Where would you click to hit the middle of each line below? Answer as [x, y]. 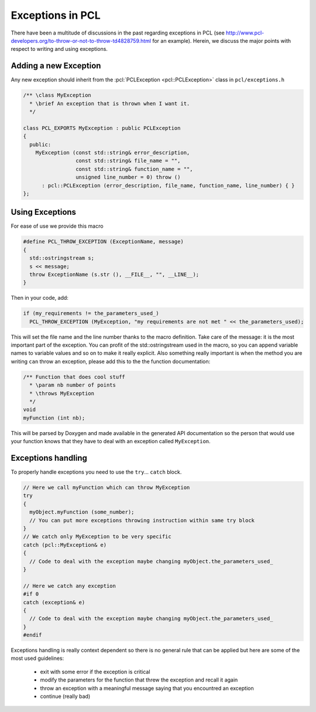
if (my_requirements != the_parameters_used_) [91, 314]
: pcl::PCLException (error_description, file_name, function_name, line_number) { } [168, 185]
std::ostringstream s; [62, 258]
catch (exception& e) [54, 602]
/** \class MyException [57, 95]
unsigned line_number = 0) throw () [128, 177]
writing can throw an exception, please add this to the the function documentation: [111, 361]
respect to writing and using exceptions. [59, 49]
